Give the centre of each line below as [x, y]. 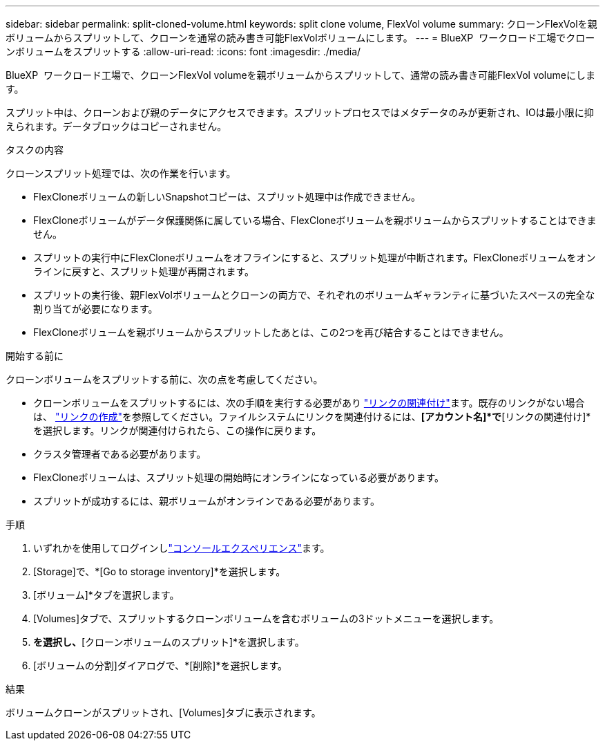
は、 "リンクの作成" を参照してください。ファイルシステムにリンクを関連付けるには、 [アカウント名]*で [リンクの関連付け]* [312, 417]
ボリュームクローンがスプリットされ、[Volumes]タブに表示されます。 [163, 712]
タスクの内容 [35, 150]
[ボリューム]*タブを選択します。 [106, 595]
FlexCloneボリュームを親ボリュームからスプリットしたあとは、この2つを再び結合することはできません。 [271, 332]
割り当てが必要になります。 [96, 309]
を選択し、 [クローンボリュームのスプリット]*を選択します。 [169, 642]
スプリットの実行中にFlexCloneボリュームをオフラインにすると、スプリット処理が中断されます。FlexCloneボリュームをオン [315, 258]
